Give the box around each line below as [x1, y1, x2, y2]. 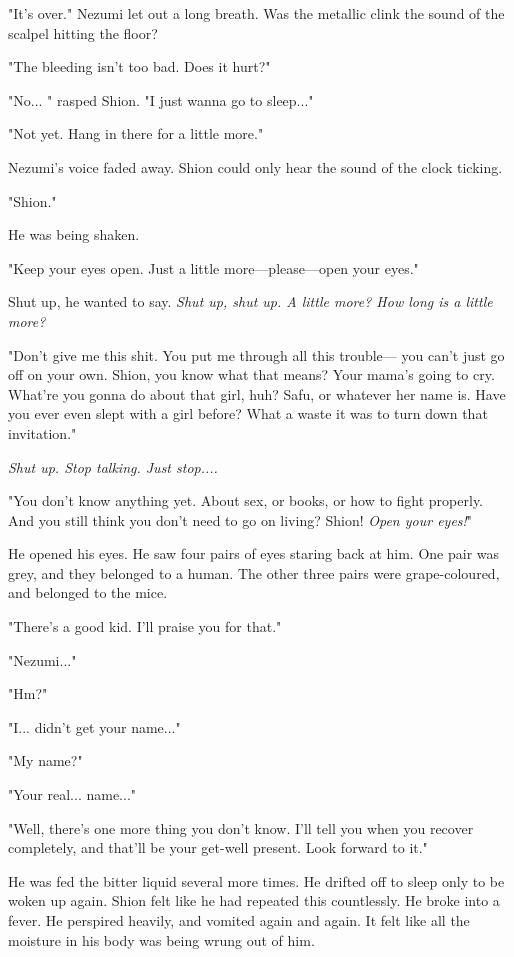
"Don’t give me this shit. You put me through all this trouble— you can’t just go [8, 344, 505, 365]
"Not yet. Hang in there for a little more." [8, 123, 264, 144]
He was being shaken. [8, 224, 140, 245]
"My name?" [8, 750, 83, 771]
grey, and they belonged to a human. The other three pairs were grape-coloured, [8, 562, 500, 583]
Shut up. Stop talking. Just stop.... [8, 456, 218, 477]
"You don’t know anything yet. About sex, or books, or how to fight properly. [8, 490, 484, 511]
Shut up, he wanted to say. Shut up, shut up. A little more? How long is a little [8, 291, 493, 312]
